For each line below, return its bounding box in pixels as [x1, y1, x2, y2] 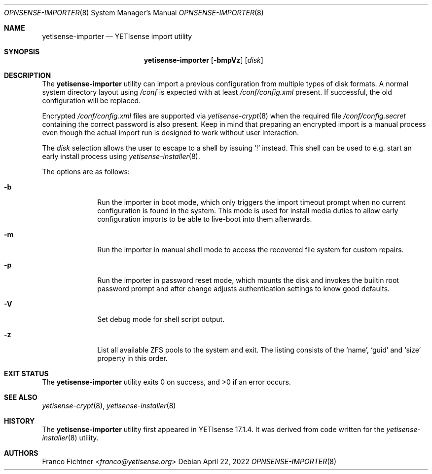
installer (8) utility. [42, 434, 99, 442]
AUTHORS [4, 449, 38, 457]
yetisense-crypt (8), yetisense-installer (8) [42, 401, 176, 410]
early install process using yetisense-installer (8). [42, 152, 200, 160]
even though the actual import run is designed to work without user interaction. [42, 128, 299, 137]
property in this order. [97, 354, 168, 362]
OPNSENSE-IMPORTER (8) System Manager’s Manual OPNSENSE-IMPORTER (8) [4, 8, 264, 17]
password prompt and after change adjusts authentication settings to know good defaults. [97, 284, 390, 293]
